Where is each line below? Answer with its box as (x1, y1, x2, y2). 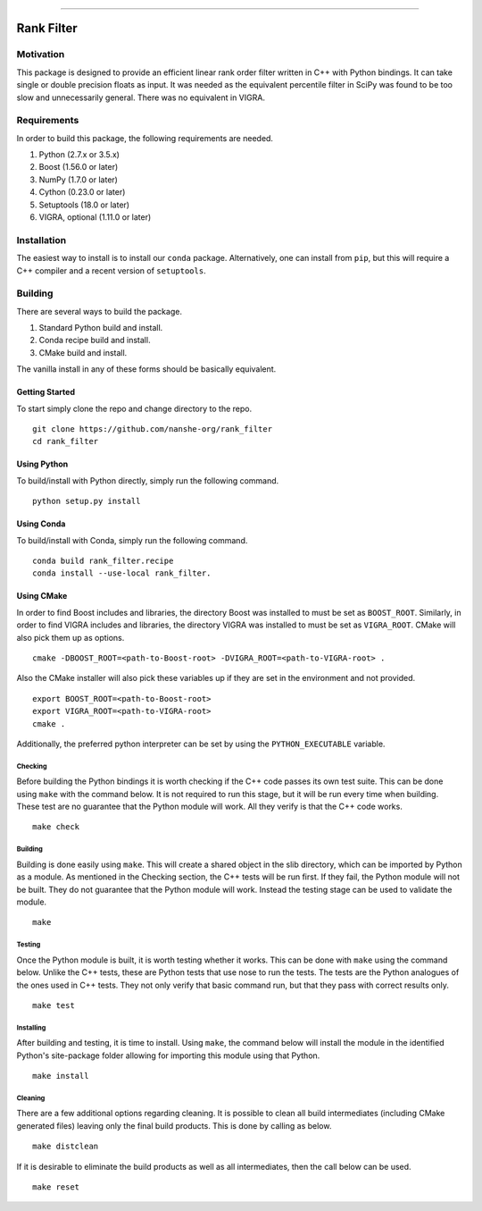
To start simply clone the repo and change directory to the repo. (16, 403, 253, 414)
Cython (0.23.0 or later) (38, 187, 126, 198)
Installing (16, 1023, 46, 1032)
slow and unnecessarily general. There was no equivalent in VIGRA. (16, 92, 265, 103)
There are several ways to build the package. (16, 306, 183, 316)
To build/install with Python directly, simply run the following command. (16, 475, 279, 486)
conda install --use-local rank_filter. (32, 568, 212, 578)
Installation (16, 233, 67, 246)
